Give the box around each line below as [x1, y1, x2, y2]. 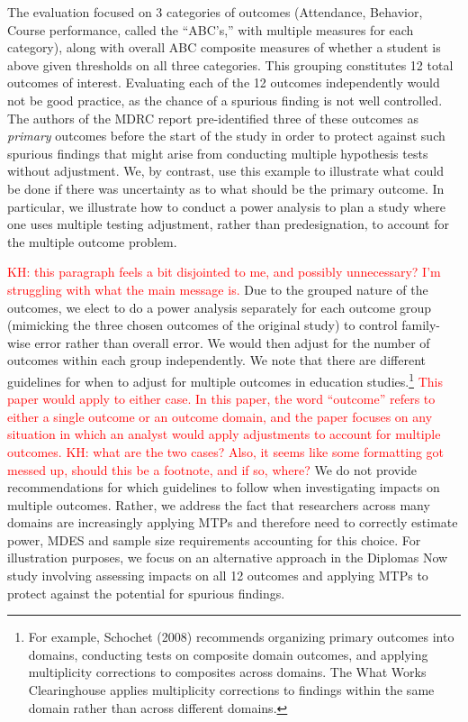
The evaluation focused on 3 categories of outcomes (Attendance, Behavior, [7, 3, 423, 21]
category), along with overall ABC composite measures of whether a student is [7, 38, 441, 57]
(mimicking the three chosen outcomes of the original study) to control [7, 315, 398, 334]
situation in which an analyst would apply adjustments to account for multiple [7, 425, 441, 443]
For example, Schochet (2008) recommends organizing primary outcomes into [28, 627, 454, 646]
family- [401, 315, 440, 334]
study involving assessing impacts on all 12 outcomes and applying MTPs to [7, 566, 428, 585]
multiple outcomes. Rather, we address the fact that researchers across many [7, 495, 430, 514]
